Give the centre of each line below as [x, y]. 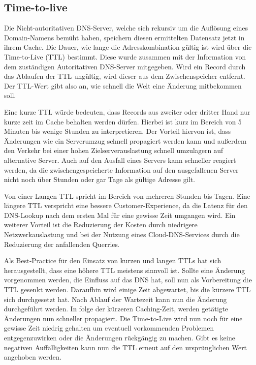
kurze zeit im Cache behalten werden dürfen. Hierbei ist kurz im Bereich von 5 [123, 121]
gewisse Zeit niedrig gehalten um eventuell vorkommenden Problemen [109, 328]
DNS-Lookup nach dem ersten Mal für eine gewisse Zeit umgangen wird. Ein [120, 215]
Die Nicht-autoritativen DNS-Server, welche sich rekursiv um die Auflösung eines [126, 28]
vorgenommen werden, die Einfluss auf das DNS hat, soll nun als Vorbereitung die [128, 280]
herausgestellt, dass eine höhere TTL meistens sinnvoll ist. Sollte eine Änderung [125, 270]
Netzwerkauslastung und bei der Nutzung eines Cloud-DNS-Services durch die [122, 234]
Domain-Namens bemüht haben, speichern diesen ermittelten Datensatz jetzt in [124, 37]
